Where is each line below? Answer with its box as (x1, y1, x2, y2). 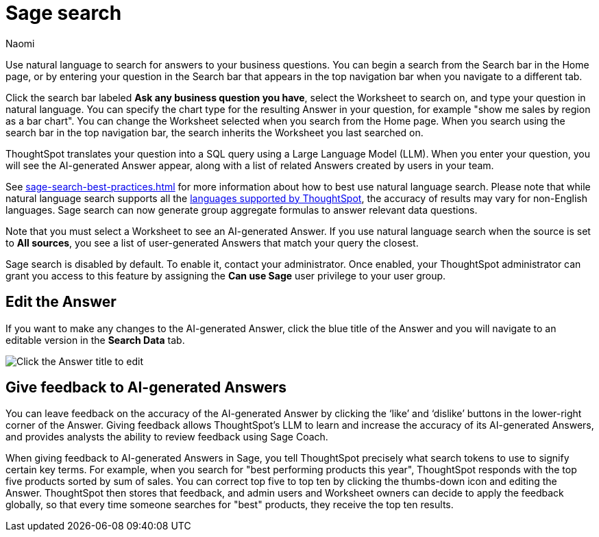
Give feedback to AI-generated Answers (5, 379, 287, 397)
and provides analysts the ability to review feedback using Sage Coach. (5, 431, 328, 443)
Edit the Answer (5, 293, 117, 311)
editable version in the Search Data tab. (5, 334, 185, 346)
